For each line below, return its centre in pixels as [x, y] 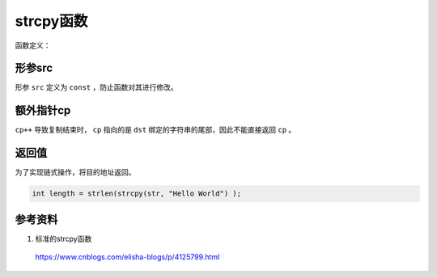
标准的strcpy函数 [64, 238]
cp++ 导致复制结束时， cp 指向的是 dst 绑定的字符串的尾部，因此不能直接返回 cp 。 [155, 130]
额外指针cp [43, 110]
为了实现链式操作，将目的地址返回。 [75, 172]
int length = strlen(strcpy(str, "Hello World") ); [137, 194]
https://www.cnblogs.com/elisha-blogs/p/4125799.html [127, 257]
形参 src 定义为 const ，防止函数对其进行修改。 [96, 87]
